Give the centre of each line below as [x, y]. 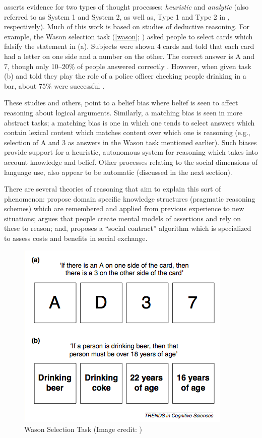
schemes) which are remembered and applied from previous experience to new [124, 208]
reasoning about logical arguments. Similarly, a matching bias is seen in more [123, 112]
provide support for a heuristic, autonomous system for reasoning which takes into [131, 152]
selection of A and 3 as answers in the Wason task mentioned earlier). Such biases [130, 142]
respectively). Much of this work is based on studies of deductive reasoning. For [127, 26]
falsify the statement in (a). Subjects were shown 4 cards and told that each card [129, 46]
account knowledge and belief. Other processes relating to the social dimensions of [131, 162]
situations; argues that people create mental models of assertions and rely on [123, 218]
